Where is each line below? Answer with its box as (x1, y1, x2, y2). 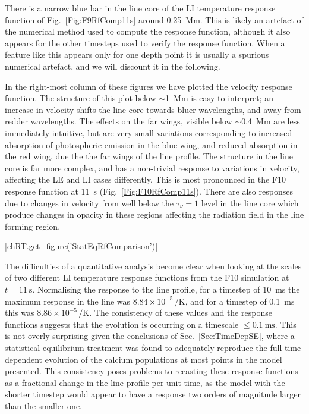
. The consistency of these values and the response (89, 306, 272, 319)
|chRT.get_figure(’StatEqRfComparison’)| (5, 240, 158, 252)
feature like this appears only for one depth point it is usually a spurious (5, 48, 269, 61)
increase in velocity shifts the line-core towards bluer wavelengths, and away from (5, 103, 301, 115)
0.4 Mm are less (241, 115, 300, 127)
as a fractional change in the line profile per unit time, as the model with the (5, 376, 285, 388)
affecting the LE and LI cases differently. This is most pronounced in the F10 (5, 173, 286, 186)
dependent (5, 353, 43, 365)
